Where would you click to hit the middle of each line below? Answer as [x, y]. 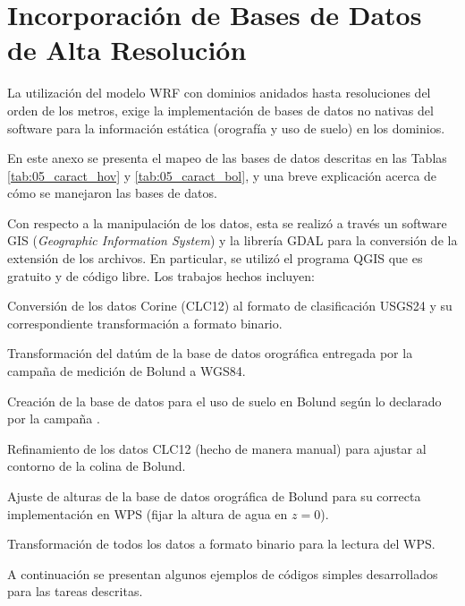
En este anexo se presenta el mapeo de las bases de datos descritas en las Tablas [227, 158]
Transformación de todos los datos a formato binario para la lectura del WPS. [221, 544]
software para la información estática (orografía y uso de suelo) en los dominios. [226, 128]
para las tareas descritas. [75, 591]
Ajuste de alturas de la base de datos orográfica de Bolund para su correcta [214, 496]
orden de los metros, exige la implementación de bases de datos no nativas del [220, 110]
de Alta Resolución [127, 50]
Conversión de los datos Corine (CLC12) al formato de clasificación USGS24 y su [230, 306]
